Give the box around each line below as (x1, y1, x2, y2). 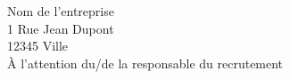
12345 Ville (7, 36, 69, 55)
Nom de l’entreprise (7, 2, 114, 20)
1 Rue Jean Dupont (7, 19, 114, 37)
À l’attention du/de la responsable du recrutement (7, 53, 284, 72)
